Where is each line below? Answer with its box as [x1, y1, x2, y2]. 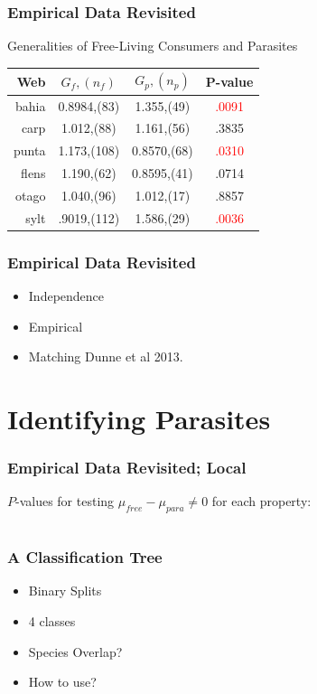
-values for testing [15, 492, 115, 511]
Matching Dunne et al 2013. [28, 347, 183, 366]
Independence [28, 286, 105, 305]
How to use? [28, 672, 97, 691]
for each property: [211, 492, 312, 511]
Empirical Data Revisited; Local [7, 456, 247, 479]
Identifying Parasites [7, 400, 271, 437]
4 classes [28, 612, 76, 631]
